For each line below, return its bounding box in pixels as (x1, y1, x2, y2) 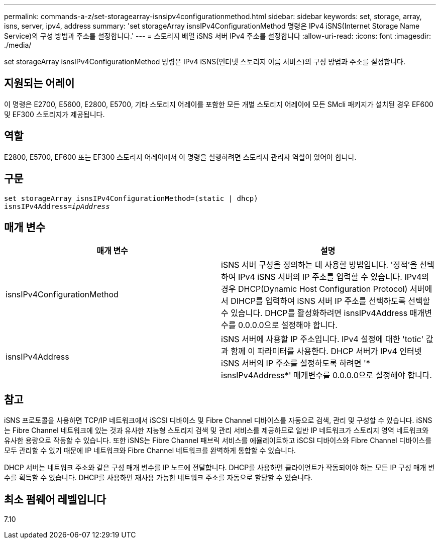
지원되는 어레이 (4, 77, 75, 90)
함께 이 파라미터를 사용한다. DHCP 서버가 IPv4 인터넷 (231, 346, 422, 357)
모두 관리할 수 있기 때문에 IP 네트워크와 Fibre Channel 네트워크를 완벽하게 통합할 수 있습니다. (4, 446, 296, 455)
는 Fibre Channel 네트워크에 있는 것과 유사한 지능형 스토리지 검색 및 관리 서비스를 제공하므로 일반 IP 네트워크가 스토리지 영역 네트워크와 (4, 426, 429, 435)
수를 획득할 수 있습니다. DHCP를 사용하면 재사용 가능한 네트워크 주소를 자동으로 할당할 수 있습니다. (4, 473, 313, 482)
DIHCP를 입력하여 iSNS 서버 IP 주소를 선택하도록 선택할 (231, 296, 430, 306)
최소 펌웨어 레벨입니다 (4, 493, 106, 506)
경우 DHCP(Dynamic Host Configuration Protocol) (221, 284, 408, 294)
